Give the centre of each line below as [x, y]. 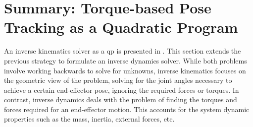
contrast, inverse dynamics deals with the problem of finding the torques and [121, 99]
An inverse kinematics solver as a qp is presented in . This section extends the [123, 51]
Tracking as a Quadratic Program [121, 27]
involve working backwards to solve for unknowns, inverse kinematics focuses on [125, 70]
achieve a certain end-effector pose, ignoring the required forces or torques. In [122, 90]
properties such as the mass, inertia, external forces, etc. [89, 119]
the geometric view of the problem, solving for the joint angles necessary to [118, 80]
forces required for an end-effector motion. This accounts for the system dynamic [127, 109]
